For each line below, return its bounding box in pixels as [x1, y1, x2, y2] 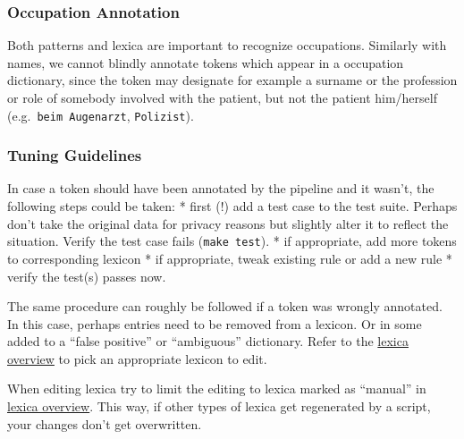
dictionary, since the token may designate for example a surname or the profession [7, 71, 458, 89]
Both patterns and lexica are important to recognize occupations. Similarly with [7, 36, 447, 55]
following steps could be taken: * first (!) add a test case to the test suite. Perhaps [7, 197, 458, 215]
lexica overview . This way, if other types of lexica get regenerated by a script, [7, 397, 431, 416]
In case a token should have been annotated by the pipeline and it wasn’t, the [7, 179, 434, 198]
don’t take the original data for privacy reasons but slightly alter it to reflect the [7, 214, 449, 232]
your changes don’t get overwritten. [7, 414, 202, 433]
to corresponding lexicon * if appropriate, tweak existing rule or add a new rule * [7, 249, 452, 267]
